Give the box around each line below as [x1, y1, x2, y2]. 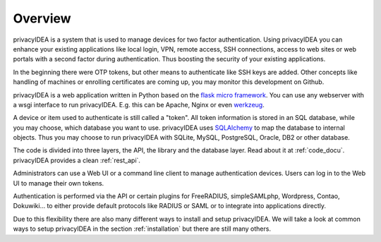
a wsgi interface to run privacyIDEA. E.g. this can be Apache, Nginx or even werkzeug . [13, 100, 265, 109]
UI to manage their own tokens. [13, 179, 104, 187]
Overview [13, 11, 71, 26]
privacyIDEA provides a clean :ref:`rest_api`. [13, 156, 141, 164]
